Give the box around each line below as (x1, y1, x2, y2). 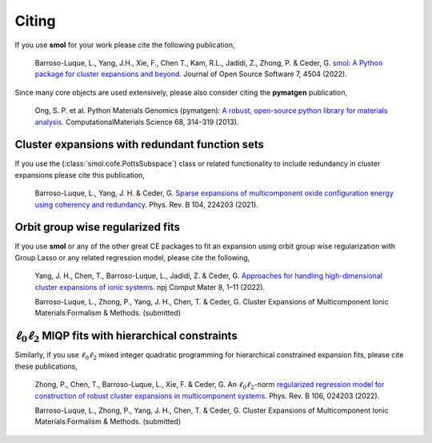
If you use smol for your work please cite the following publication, (14, 40, 235, 50)
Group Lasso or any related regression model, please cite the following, (14, 252, 250, 262)
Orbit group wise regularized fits (14, 220, 180, 234)
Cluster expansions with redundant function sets (14, 138, 264, 151)
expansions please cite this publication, (14, 170, 146, 179)
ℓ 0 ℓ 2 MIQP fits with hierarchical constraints (14, 329, 238, 344)
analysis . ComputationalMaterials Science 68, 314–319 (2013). (34, 117, 239, 127)
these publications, (14, 361, 78, 371)
